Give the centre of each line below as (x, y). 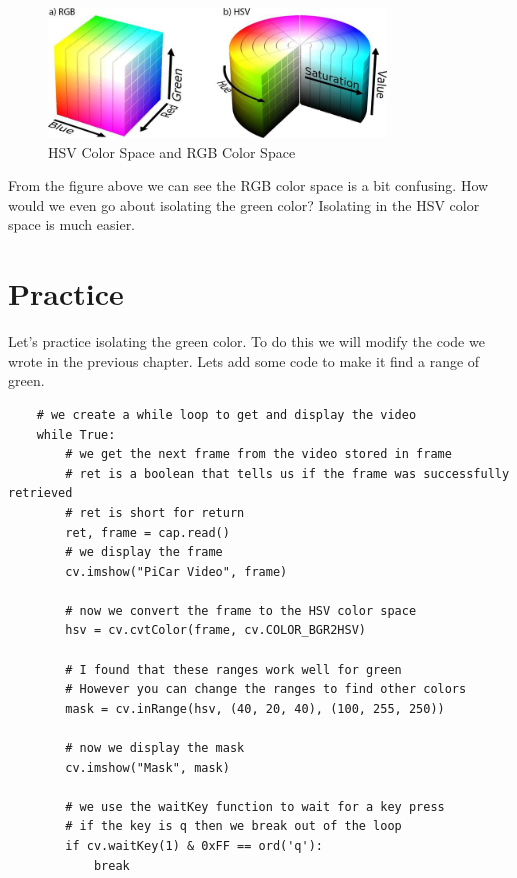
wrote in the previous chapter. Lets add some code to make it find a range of (244, 360)
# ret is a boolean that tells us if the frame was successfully (287, 473)
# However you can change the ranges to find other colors (266, 689)
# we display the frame (144, 552)
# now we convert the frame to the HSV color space (241, 610)
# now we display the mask (155, 748)
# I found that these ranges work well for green (233, 669)
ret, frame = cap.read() (147, 532)
